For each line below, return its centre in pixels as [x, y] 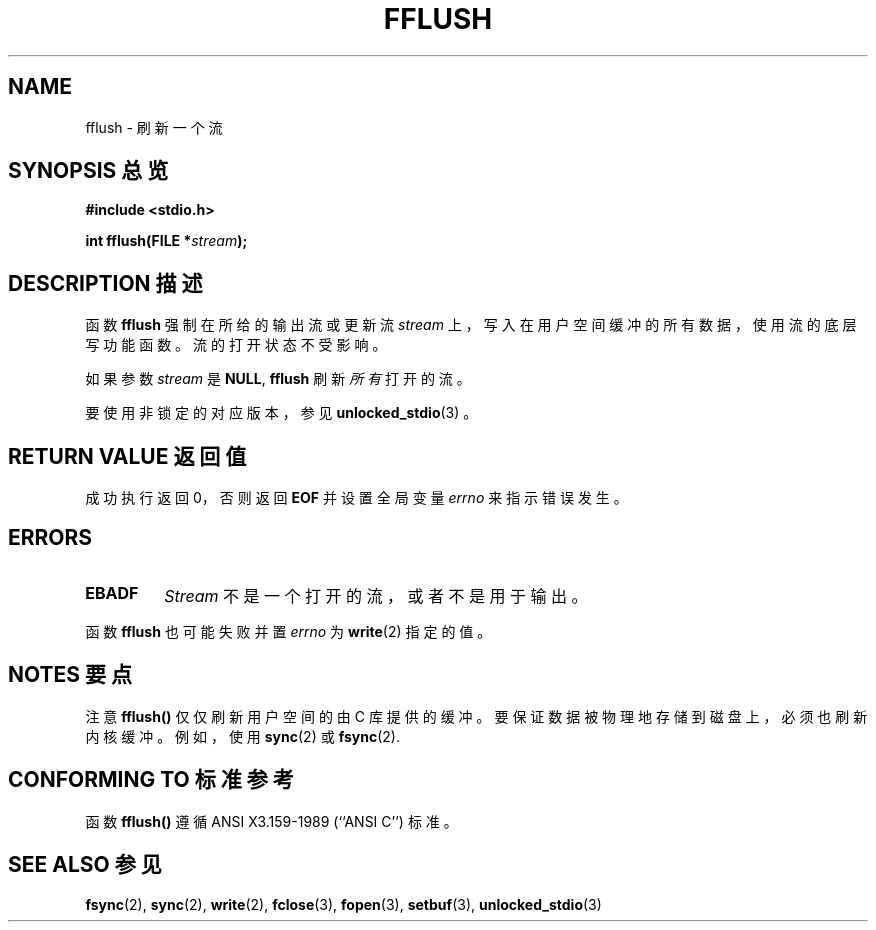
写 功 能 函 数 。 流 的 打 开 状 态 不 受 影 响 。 [236, 345]
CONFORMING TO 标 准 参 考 [151, 780]
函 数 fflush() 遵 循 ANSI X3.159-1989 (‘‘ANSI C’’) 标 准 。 [271, 821]
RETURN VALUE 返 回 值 [127, 456]
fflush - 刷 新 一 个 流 [154, 127]
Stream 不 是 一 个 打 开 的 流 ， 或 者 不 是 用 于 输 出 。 [376, 595]
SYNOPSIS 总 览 [88, 171]
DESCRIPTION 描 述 [105, 283]
